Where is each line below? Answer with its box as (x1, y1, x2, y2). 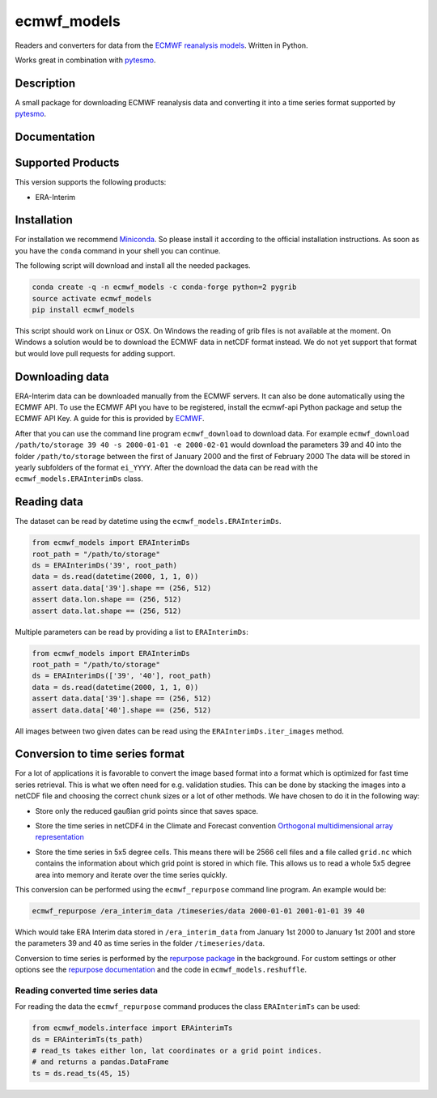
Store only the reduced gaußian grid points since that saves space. (35, 806, 259, 815)
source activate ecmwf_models (32, 294, 152, 303)
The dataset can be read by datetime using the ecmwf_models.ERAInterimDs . (15, 517, 282, 526)
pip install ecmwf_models (32, 305, 135, 314)
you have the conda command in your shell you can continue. (15, 245, 221, 255)
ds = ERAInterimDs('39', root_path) (32, 561, 178, 570)
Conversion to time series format (15, 747, 185, 761)
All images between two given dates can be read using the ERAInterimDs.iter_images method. (15, 726, 344, 736)
